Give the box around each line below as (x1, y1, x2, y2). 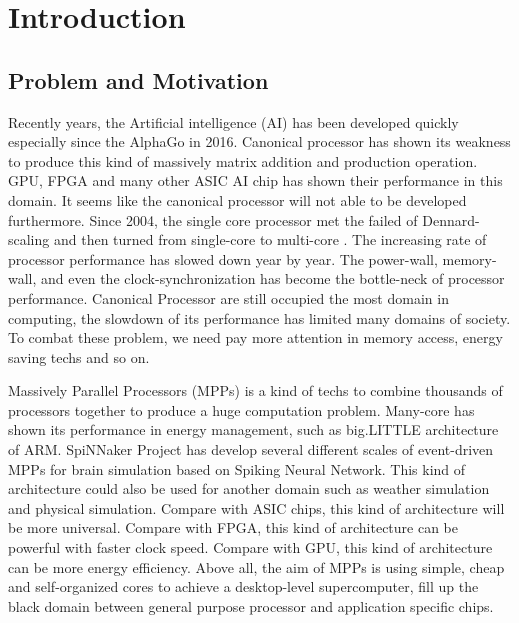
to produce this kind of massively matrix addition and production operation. (8, 150, 478, 171)
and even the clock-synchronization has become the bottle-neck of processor (41, 268, 505, 289)
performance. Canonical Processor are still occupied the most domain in (8, 287, 449, 308)
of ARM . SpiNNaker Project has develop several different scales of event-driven (8, 439, 494, 460)
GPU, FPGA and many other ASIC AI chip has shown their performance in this (8, 170, 503, 191)
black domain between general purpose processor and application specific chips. (8, 595, 494, 616)
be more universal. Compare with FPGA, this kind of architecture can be (8, 517, 459, 538)
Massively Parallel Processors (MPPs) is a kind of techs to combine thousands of (8, 380, 503, 401)
